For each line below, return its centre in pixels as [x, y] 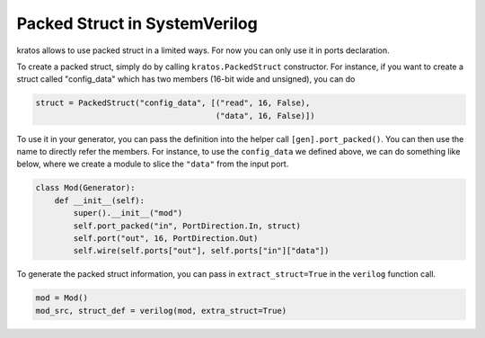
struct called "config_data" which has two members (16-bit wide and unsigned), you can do [186, 79]
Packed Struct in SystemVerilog [137, 23]
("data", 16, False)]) [265, 116]
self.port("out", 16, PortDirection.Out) [166, 239]
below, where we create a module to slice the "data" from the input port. [153, 164]
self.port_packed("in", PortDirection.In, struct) [187, 226]
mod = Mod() [62, 298]
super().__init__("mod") [128, 213]
